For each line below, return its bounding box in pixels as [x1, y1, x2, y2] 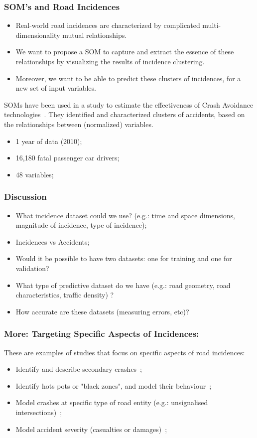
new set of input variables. [15, 83, 96, 93]
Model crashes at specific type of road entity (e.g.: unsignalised [15, 397, 208, 408]
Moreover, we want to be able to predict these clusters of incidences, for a [15, 73, 241, 83]
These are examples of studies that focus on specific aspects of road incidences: [4, 347, 245, 357]
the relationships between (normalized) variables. [4, 119, 153, 129]
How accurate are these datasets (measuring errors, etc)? [15, 306, 189, 316]
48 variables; [15, 169, 54, 179]
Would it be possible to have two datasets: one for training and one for [15, 253, 232, 264]
